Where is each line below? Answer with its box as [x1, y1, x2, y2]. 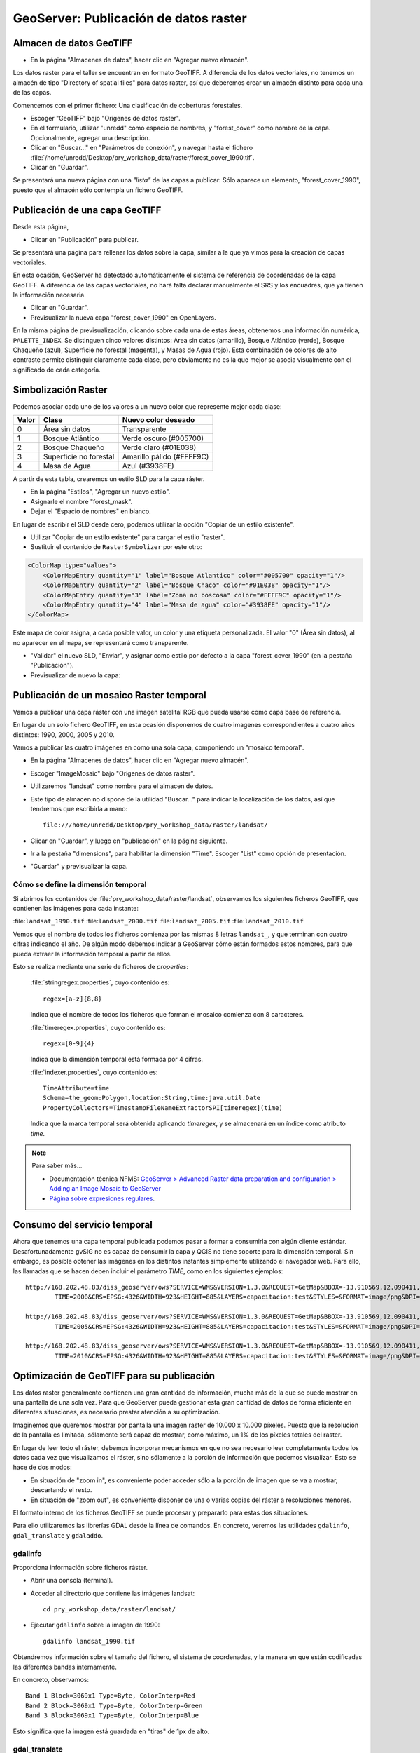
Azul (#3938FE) [122, 461, 174, 471]
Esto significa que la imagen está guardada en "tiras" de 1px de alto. [13, 1727, 210, 1735]
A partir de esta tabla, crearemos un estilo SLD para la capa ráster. [13, 475, 205, 483]
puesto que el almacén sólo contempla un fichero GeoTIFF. [13, 186, 183, 194]
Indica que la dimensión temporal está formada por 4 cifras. [30, 1055, 203, 1064]
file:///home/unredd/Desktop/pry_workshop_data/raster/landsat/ [43, 821, 269, 829]
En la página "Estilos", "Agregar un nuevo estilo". [30, 487, 171, 496]
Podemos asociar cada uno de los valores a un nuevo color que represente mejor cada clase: [13, 402, 283, 410]
